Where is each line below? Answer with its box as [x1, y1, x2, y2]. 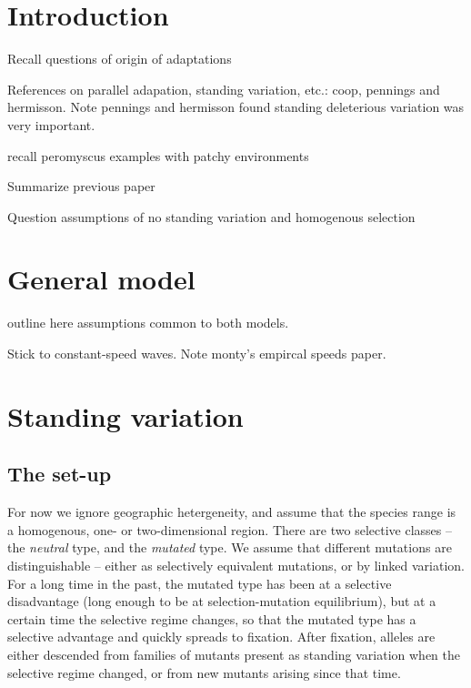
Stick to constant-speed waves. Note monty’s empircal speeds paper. [7, 344, 386, 362]
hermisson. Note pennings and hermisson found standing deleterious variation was [7, 97, 465, 116]
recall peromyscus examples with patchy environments [7, 146, 309, 165]
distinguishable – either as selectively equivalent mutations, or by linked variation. [7, 555, 465, 574]
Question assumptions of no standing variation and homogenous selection [7, 207, 416, 226]
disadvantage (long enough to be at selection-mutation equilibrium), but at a [7, 592, 436, 611]
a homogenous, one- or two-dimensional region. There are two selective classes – [7, 520, 452, 539]
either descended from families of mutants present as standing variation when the [7, 644, 460, 663]
